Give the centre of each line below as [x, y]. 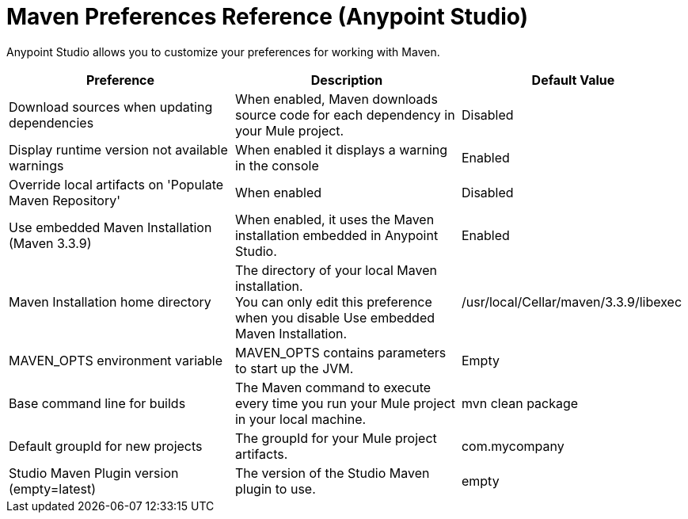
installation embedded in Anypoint [336, 235]
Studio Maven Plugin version [94, 473]
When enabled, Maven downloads [336, 99]
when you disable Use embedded [335, 317]
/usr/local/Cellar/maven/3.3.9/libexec [572, 301]
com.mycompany [513, 446]
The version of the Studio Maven [332, 473]
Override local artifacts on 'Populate [116, 184]
